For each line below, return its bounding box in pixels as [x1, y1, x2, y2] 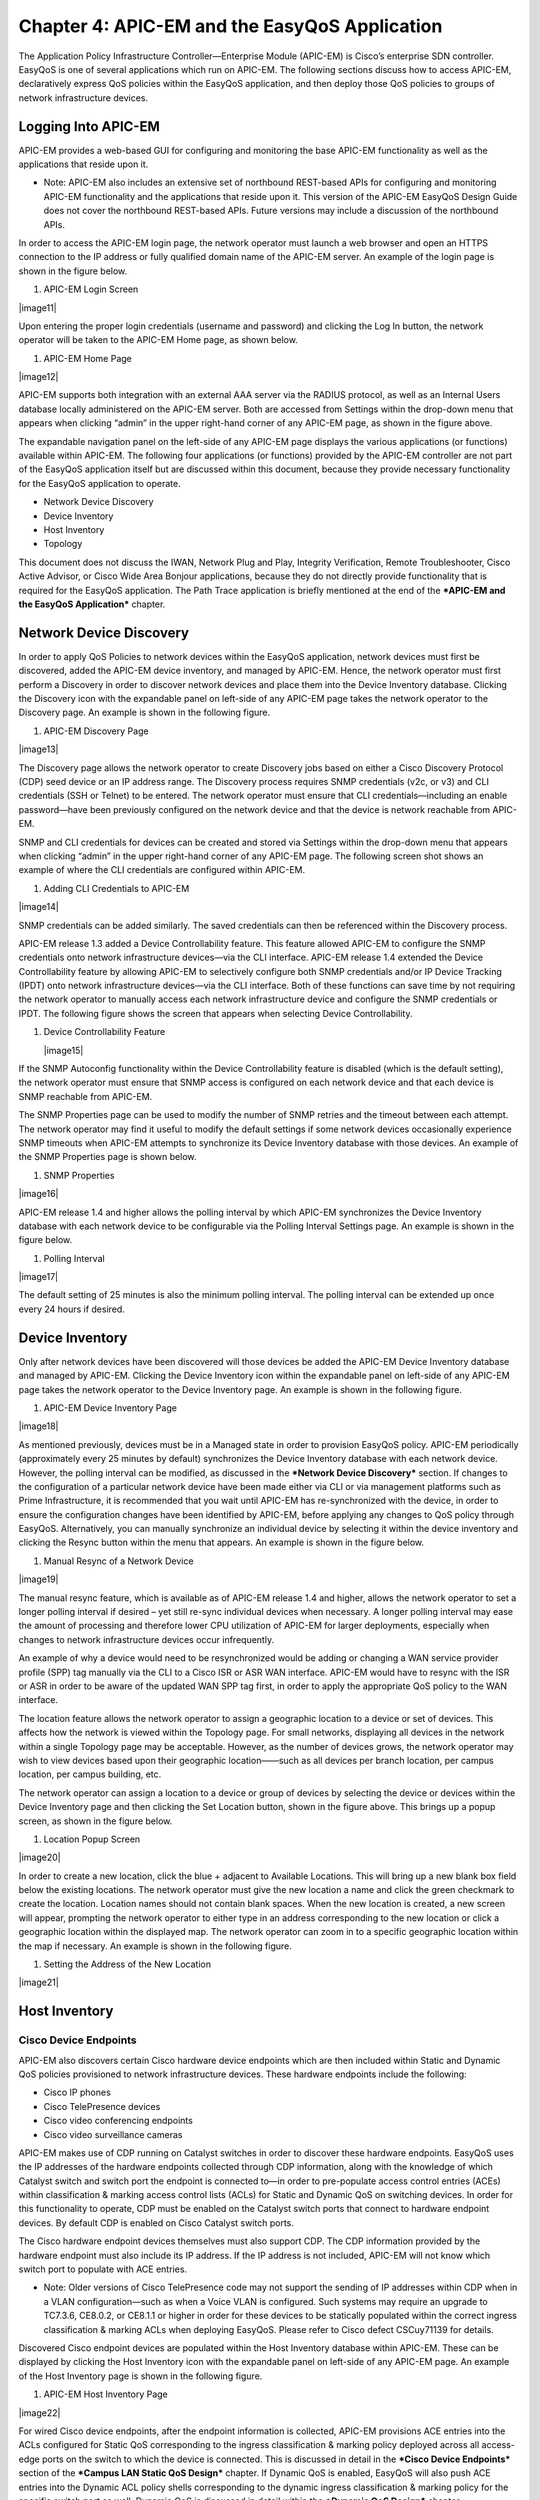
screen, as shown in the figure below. [18, 1815, 173, 1827]
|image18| [18, 1420, 59, 1432]
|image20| [18, 1851, 61, 1864]
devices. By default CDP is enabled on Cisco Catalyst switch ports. [18, 2216, 295, 2229]
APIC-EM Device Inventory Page [43, 1401, 177, 1414]
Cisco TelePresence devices [43, 2100, 161, 2112]
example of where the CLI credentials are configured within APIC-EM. [18, 864, 306, 876]
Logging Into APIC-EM [18, 118, 160, 135]
